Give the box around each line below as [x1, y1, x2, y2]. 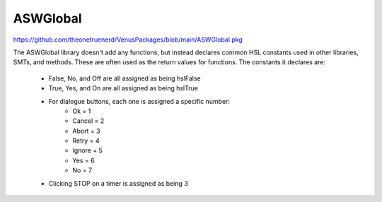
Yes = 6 [72, 156, 95, 165]
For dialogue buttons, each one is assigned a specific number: [48, 97, 230, 105]
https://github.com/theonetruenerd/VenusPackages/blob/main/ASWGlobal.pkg [13, 35, 243, 44]
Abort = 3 [72, 126, 100, 135]
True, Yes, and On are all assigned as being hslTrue [48, 84, 198, 93]
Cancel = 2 [72, 117, 105, 125]
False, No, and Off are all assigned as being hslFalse [48, 74, 201, 83]
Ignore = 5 [72, 146, 103, 155]
